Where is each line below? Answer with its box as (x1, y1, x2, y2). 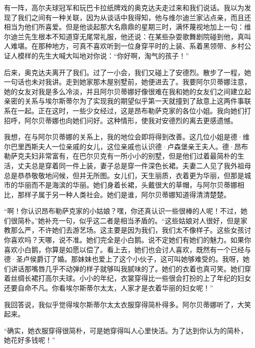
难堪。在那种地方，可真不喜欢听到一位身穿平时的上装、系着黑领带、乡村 (10, 41, 244, 51)
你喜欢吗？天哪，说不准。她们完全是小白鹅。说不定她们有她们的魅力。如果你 (4, 235, 251, 245)
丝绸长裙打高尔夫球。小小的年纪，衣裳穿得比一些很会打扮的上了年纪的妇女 (10, 273, 251, 283)
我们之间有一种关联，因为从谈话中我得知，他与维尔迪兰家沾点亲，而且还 (17, 12, 251, 22)
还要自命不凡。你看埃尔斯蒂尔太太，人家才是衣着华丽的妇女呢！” (4, 283, 213, 293)
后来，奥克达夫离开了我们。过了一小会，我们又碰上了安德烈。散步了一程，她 (4, 67, 251, 77)
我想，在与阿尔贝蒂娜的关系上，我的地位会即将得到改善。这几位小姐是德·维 (4, 132, 250, 142)
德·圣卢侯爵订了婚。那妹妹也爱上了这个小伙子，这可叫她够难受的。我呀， (4, 254, 243, 264)
